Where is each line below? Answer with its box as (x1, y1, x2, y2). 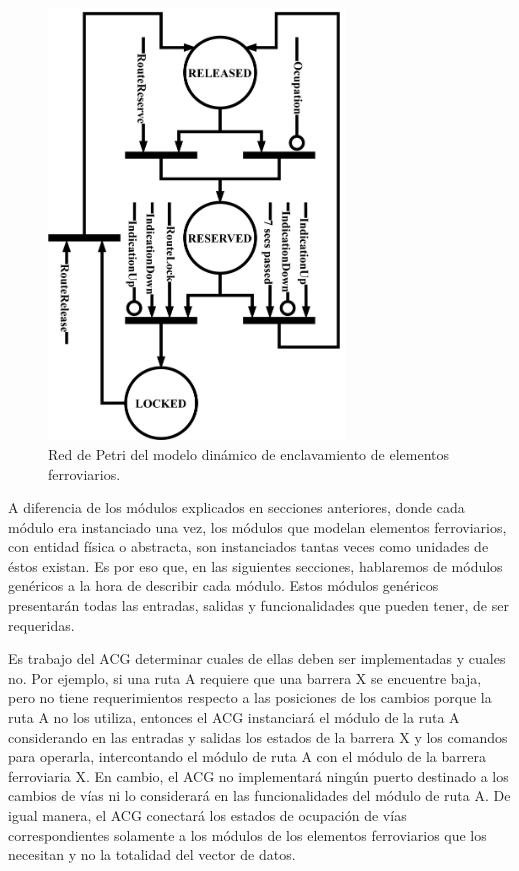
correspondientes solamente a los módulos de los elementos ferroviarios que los (8, 824, 487, 845)
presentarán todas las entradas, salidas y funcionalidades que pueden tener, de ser (8, 595, 509, 616)
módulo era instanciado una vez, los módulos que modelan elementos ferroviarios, (8, 516, 507, 537)
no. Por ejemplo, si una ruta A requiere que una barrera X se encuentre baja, (8, 667, 482, 688)
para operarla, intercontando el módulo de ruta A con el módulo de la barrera (8, 746, 486, 767)
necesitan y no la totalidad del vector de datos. (8, 844, 296, 865)
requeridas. (8, 614, 75, 635)
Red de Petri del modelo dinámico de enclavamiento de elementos (48, 443, 450, 464)
